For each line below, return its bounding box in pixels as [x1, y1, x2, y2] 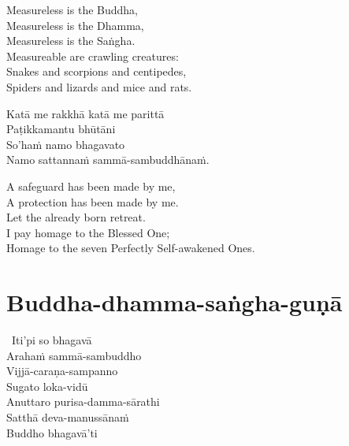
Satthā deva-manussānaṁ [6, 409, 129, 425]
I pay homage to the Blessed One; [6, 224, 170, 240]
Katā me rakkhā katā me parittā [6, 105, 165, 121]
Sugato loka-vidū [6, 377, 88, 394]
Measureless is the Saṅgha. [6, 32, 136, 49]
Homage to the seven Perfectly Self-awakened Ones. [6, 240, 255, 256]
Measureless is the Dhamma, [6, 17, 144, 33]
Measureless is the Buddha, [6, 2, 138, 17]
